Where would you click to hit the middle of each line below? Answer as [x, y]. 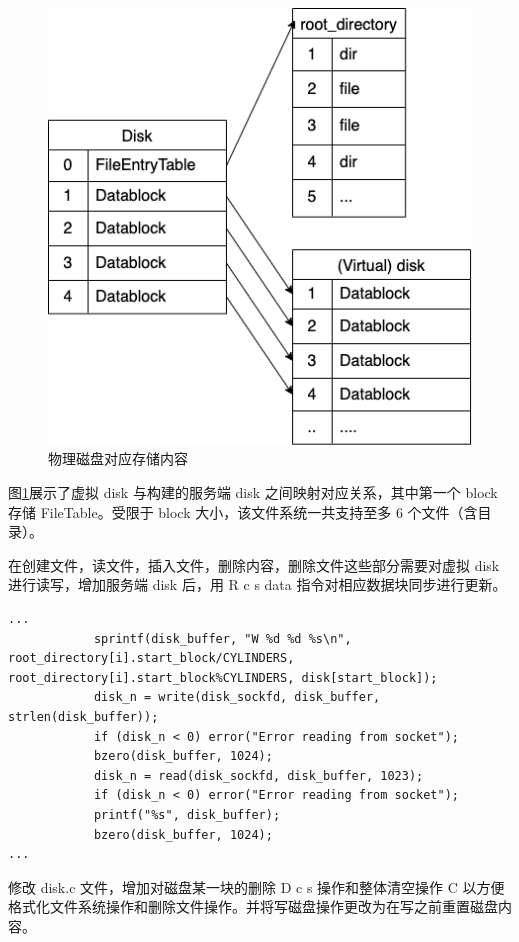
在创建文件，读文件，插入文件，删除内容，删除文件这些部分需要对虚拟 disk [254, 564]
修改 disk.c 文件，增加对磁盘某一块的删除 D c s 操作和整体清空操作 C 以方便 [256, 886]
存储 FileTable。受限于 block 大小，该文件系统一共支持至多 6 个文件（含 [243, 511]
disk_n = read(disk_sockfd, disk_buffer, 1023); [258, 775]
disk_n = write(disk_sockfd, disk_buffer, [237, 697]
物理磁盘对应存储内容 [118, 458]
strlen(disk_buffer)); [83, 716]
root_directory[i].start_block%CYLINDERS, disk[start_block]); [223, 677]
